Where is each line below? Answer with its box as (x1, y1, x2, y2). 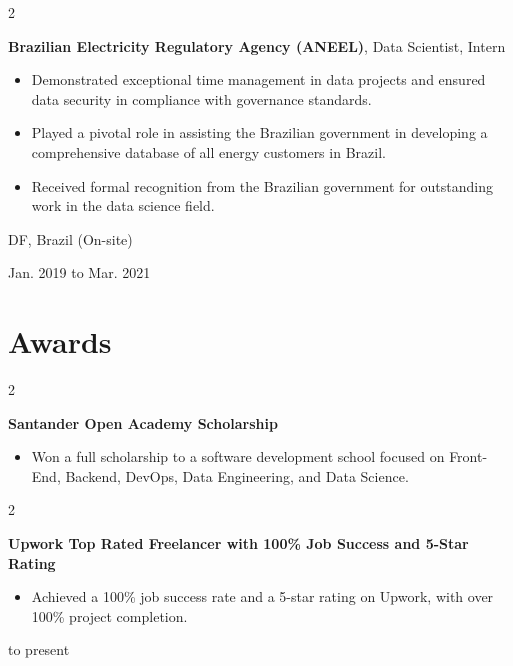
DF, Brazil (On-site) (8, 228, 133, 249)
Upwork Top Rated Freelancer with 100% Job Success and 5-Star (8, 533, 469, 554)
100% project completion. (31, 605, 188, 626)
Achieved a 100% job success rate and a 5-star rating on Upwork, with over (31, 586, 494, 607)
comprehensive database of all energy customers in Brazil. (31, 141, 386, 162)
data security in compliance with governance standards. (31, 88, 372, 109)
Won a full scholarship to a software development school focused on (31, 446, 445, 467)
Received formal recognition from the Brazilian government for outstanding (31, 175, 493, 196)
